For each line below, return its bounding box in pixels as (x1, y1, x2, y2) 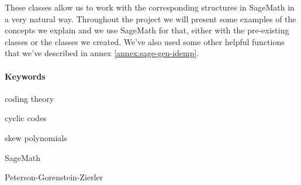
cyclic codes (5, 112, 47, 124)
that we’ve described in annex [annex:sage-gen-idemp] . (5, 47, 199, 59)
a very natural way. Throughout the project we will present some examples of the (5, 12, 296, 25)
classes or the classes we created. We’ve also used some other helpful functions (5, 35, 285, 47)
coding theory (5, 92, 54, 104)
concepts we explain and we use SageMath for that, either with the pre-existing (5, 24, 289, 36)
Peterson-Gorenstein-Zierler (5, 171, 103, 183)
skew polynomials (5, 131, 67, 143)
